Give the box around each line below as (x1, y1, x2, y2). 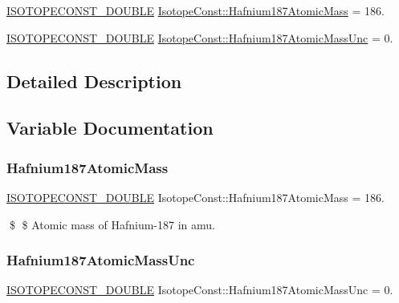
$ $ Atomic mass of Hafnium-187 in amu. (9, 216, 215, 232)
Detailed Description (6, 68, 182, 93)
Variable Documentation (6, 115, 214, 140)
